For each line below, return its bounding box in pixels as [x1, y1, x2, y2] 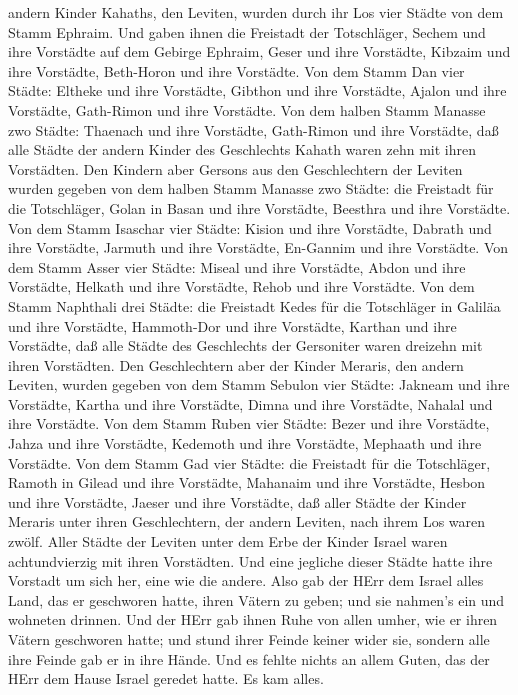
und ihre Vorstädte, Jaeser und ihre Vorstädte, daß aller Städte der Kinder [8, 491, 467, 512]
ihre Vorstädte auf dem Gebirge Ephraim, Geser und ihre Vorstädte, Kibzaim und [8, 41, 511, 62]
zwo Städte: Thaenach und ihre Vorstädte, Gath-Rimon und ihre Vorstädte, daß [8, 119, 499, 140]
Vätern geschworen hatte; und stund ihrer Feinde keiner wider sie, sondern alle [8, 629, 490, 649]
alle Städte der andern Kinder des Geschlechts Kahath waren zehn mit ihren [8, 139, 476, 160]
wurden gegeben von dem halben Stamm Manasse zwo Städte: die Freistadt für [8, 178, 494, 199]
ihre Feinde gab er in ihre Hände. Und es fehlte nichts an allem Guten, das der [8, 648, 490, 669]
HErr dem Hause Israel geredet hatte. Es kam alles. [8, 668, 324, 689]
